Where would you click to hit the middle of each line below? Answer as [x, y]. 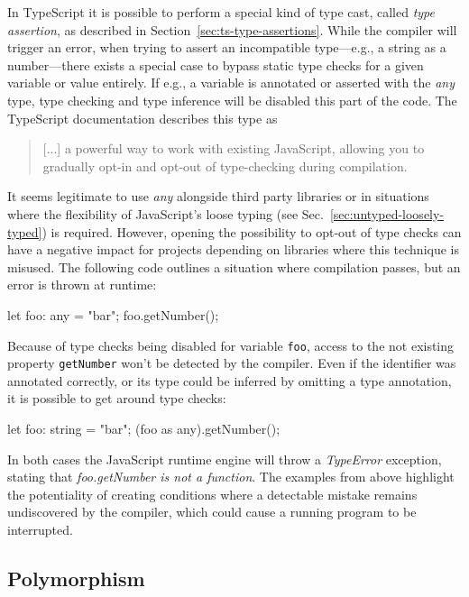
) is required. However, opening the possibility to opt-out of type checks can [252, 231]
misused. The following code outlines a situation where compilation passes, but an [234, 266]
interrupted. [40, 529]
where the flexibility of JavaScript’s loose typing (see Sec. [166, 213]
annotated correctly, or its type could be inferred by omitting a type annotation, [230, 380]
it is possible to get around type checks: [117, 398]
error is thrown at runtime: [82, 285]
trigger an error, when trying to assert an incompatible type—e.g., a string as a [227, 47]
